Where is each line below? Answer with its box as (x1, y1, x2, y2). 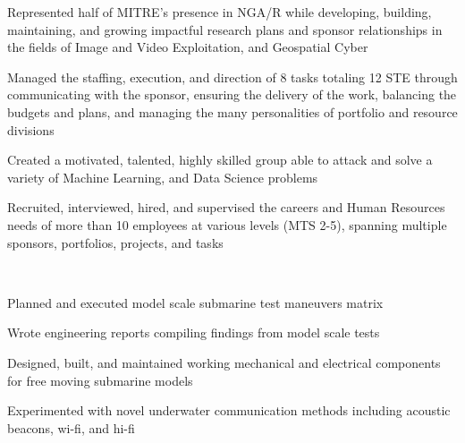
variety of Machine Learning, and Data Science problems (7, 167, 318, 186)
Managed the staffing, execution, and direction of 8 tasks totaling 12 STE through (7, 67, 458, 86)
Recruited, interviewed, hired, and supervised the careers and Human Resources (7, 198, 445, 217)
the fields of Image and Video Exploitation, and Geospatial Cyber (7, 38, 368, 56)
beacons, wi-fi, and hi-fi (7, 418, 135, 437)
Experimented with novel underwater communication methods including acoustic (7, 401, 451, 420)
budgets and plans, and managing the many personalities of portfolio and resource (7, 102, 458, 121)
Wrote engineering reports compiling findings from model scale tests (7, 323, 380, 342)
